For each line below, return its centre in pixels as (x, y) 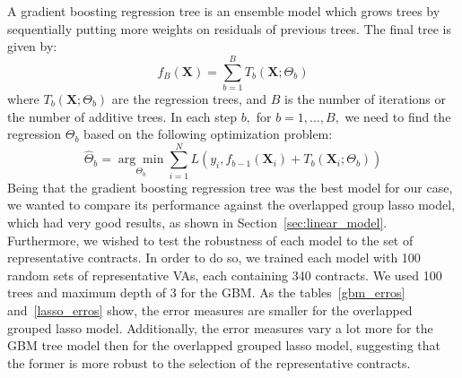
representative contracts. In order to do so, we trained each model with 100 (214, 258)
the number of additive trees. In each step (122, 116)
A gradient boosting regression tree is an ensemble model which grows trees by (224, 11)
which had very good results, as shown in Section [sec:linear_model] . (197, 222)
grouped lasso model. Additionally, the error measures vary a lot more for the (220, 327)
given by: (32, 46)
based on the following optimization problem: (208, 134)
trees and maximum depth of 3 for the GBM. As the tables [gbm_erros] (206, 292)
